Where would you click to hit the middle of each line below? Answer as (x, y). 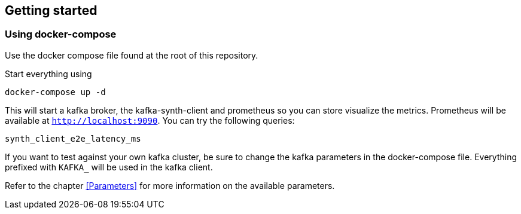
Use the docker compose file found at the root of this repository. (132, 55)
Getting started (51, 10)
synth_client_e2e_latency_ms (73, 138)
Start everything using (48, 74)
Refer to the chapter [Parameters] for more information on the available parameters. (170, 185)
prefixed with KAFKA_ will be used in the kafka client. (109, 167)
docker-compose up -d (55, 92)
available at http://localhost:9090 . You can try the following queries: (150, 120)
